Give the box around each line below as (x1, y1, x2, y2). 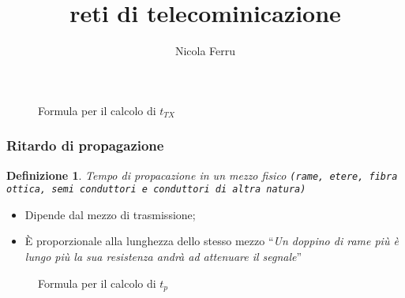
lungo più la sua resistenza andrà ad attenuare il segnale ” (24, 248, 302, 265)
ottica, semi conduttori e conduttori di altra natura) (6, 184, 306, 196)
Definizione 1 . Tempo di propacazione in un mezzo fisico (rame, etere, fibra (6, 166, 398, 183)
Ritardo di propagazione (6, 136, 164, 155)
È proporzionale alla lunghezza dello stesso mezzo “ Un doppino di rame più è (24, 233, 399, 249)
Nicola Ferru (174, 43, 236, 59)
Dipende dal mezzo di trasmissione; (24, 206, 196, 222)
